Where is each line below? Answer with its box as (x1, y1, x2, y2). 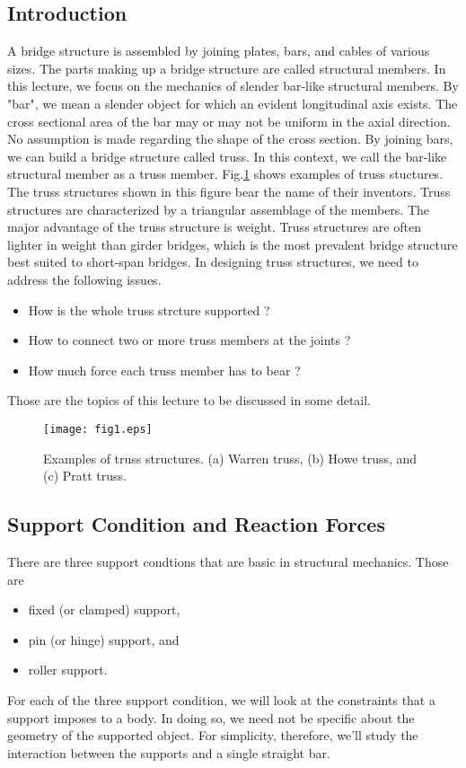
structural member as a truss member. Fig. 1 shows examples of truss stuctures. (7, 164, 444, 183)
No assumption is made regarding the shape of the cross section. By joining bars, (7, 129, 453, 148)
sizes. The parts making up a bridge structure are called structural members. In (7, 58, 446, 77)
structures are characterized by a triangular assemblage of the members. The (7, 199, 430, 218)
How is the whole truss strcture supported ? (28, 300, 270, 319)
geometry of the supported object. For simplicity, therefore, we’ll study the (7, 726, 418, 745)
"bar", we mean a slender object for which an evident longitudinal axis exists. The (7, 93, 458, 112)
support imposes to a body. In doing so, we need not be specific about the (7, 708, 415, 727)
